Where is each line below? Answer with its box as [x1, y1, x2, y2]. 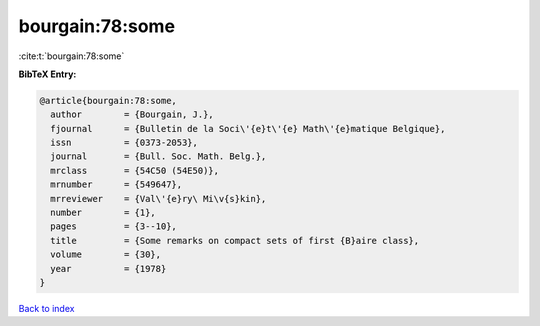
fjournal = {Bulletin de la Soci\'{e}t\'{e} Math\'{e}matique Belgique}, [50, 123, 446, 134]
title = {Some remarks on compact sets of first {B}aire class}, [50, 235, 420, 246]
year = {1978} [50, 263, 167, 274]
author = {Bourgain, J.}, [50, 109, 214, 120]
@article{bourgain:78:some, [39, 95, 177, 106]
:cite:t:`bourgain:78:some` [18, 50, 125, 62]
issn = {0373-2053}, [50, 137, 199, 149]
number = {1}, [50, 207, 157, 219]
